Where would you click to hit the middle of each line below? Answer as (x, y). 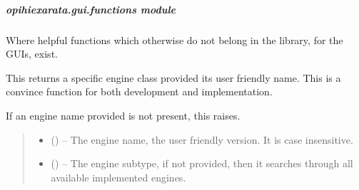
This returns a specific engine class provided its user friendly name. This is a (173, 77)
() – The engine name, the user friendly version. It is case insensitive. (202, 139)
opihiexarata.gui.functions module (91, 9)
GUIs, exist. (32, 54)
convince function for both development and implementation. (139, 91)
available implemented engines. (118, 177)
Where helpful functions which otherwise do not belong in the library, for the (175, 39)
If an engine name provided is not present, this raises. (123, 115)
